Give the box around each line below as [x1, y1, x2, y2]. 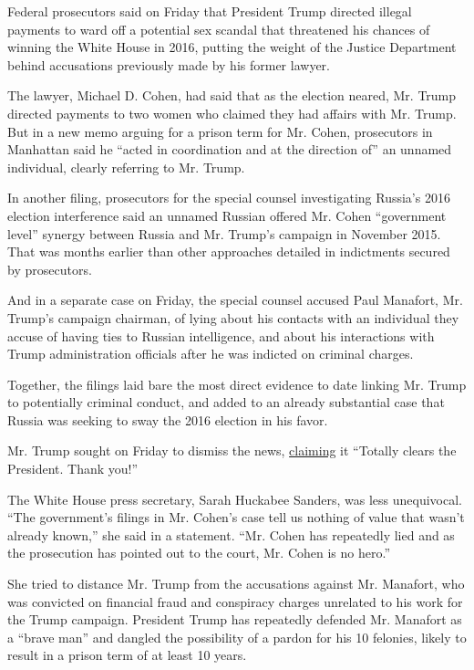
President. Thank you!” [7, 459, 139, 478]
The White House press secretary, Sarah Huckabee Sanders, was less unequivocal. [7, 489, 462, 508]
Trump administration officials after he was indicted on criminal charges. [7, 344, 414, 363]
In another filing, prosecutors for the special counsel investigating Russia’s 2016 [7, 188, 450, 207]
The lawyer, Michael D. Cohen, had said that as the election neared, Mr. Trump [7, 86, 457, 105]
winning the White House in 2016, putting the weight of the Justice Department [7, 37, 457, 57]
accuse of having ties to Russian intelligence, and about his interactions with [7, 326, 435, 345]
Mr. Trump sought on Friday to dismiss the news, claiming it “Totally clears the [7, 441, 457, 460]
